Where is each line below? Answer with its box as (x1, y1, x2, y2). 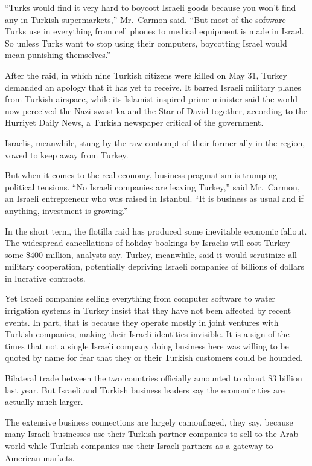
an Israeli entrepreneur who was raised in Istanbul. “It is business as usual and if (5, 192, 304, 205)
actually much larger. (5, 395, 83, 408)
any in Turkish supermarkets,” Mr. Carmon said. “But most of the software (5, 13, 286, 25)
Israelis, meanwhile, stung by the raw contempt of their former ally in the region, (5, 136, 305, 149)
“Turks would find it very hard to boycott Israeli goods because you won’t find (5, 1, 296, 13)
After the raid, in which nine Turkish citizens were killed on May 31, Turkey (5, 68, 287, 81)
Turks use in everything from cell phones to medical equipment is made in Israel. (5, 25, 304, 37)
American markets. (5, 451, 75, 464)
